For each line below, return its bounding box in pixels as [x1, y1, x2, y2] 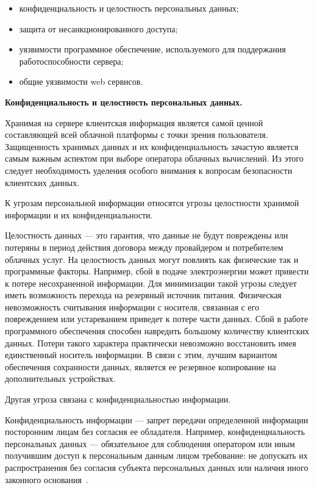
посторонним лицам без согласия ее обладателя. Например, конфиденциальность [5, 425, 305, 438]
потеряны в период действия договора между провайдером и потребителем [5, 240, 284, 253]
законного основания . [5, 473, 88, 486]
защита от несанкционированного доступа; [19, 22, 178, 35]
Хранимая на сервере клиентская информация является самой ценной [5, 116, 263, 129]
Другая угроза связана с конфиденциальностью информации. [5, 393, 231, 406]
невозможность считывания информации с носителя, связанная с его [5, 300, 259, 313]
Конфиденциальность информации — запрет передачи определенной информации [5, 413, 309, 426]
